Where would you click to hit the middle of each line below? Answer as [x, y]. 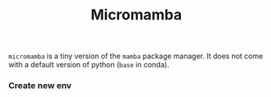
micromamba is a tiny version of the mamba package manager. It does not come [136, 56]
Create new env [40, 86]
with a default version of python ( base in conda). [89, 65]
